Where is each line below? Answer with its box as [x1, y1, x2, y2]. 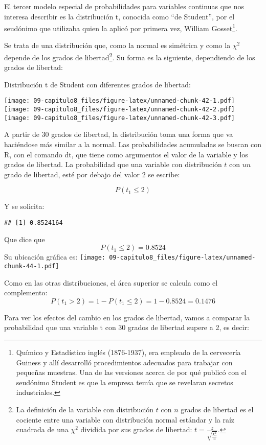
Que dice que [4, 233, 45, 244]
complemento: [4, 287, 48, 298]
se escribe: [148, 169, 180, 179]
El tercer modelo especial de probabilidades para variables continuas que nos [4, 1, 244, 11]
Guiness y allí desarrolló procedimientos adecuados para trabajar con [16, 357, 233, 367]
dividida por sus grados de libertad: [80, 424, 192, 435]
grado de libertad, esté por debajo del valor [4, 169, 140, 179]
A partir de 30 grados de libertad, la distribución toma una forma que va [4, 129, 233, 139]
